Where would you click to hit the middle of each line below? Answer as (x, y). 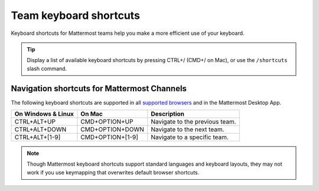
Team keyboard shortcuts (75, 15)
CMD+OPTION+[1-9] (110, 137)
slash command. (47, 69)
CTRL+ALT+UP (35, 122)
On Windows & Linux (44, 114)
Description (168, 114)
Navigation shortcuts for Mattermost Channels (99, 88)
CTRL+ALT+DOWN (40, 130)
